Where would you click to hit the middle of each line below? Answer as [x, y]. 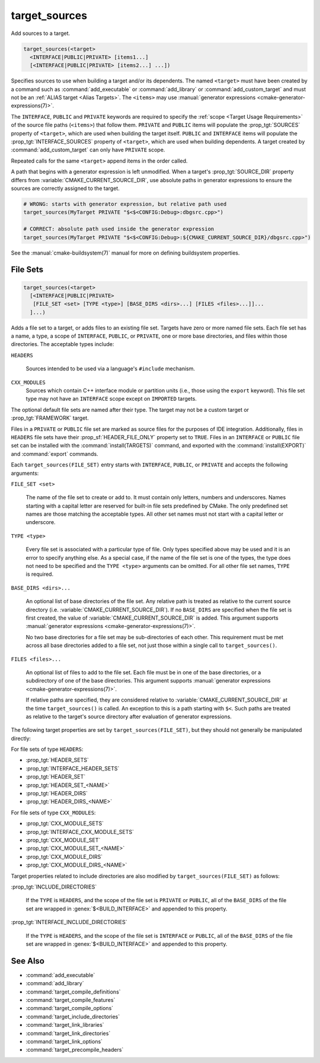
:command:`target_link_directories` [68, 1033]
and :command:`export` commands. [55, 453]
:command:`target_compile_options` [70, 1008]
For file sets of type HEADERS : [47, 749]
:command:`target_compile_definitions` [73, 992]
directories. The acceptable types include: [63, 344]
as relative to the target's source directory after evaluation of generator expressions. [129, 716]
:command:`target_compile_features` [71, 999]
